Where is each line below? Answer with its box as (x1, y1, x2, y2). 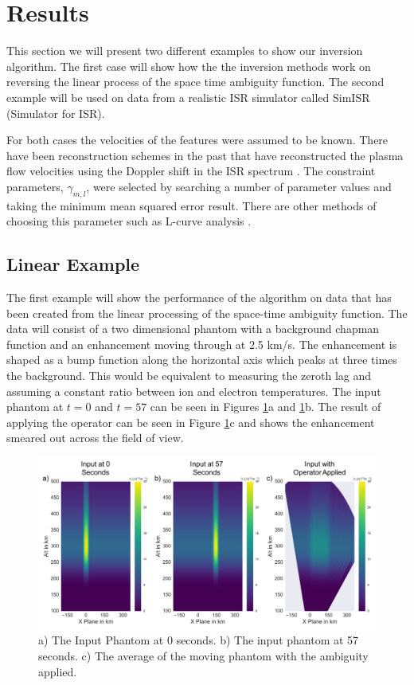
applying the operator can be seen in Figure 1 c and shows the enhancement (6, 413, 375, 430)
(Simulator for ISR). (6, 104, 105, 121)
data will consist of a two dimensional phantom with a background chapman (6, 320, 380, 337)
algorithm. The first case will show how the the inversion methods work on (6, 57, 371, 74)
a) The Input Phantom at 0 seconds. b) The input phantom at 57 (38, 632, 359, 648)
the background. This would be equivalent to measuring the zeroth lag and (6, 367, 372, 384)
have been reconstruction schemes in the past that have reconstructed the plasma (6, 147, 404, 163)
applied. (38, 663, 77, 679)
